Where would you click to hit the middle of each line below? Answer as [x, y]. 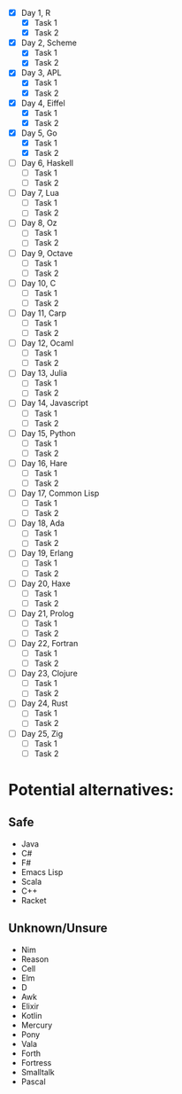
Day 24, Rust [44, 703]
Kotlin [31, 1015]
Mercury [37, 1025]
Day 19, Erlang [47, 553]
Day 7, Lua [40, 193]
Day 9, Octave [47, 253]
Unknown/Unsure [58, 929]
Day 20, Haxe [46, 583]
